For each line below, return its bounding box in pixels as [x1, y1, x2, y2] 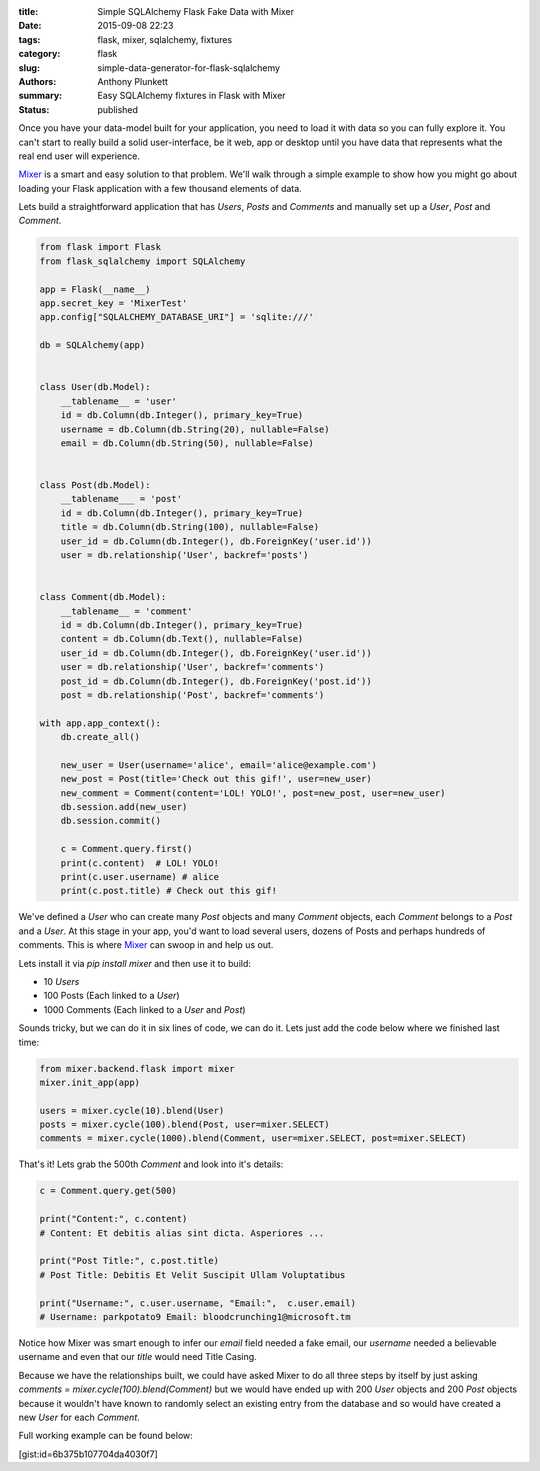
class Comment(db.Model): [39, 591, 167, 603]
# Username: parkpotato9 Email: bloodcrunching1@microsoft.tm [39, 1311, 351, 1322]
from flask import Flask [39, 241, 162, 253]
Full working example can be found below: [18, 1430, 194, 1442]
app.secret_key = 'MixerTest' [39, 298, 188, 309]
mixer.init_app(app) [39, 1076, 140, 1088]
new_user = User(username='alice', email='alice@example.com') [60, 759, 378, 770]
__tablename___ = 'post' [60, 493, 183, 505]
